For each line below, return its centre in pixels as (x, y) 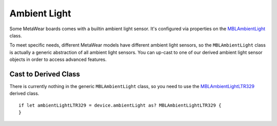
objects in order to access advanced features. (58, 59)
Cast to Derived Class (45, 74)
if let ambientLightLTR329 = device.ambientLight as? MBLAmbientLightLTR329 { (120, 105)
